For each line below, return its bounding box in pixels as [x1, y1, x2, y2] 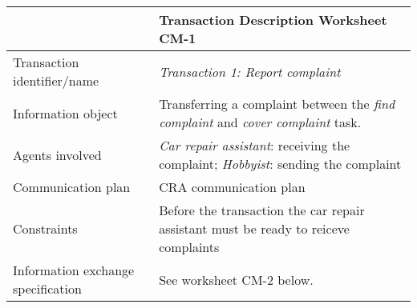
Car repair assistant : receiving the [159, 136, 350, 154]
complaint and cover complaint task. [159, 113, 362, 131]
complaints [159, 238, 220, 256]
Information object [13, 103, 118, 122]
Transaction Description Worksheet [159, 10, 387, 29]
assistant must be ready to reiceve [159, 219, 350, 238]
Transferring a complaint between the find [159, 94, 395, 113]
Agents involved [13, 145, 102, 164]
